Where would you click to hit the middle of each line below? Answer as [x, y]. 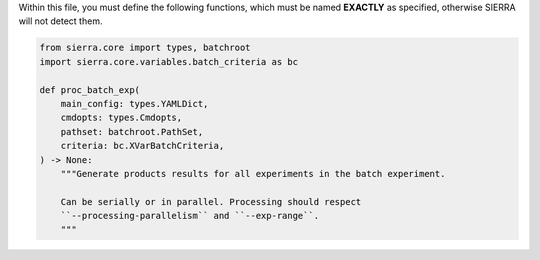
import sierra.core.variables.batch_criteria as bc [169, 61]
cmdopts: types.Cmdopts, [121, 118]
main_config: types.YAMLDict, [134, 103]
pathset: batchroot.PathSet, [132, 131]
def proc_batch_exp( [89, 89]
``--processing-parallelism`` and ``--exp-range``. [190, 216]
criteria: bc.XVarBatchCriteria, [142, 146]
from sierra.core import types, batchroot [145, 48]
